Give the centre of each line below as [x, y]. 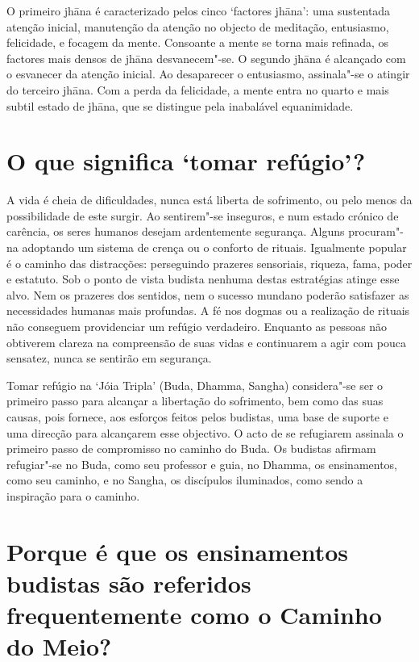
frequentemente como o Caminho [194, 615]
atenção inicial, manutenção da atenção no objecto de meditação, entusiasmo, [198, 26]
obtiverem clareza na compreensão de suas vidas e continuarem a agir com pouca [206, 342]
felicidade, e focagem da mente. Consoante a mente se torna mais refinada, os [197, 42]
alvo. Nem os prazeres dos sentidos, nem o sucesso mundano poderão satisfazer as [208, 294]
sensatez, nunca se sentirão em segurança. [109, 358]
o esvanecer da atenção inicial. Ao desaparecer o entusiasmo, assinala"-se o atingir [208, 74]
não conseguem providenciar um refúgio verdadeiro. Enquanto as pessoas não [197, 327]
